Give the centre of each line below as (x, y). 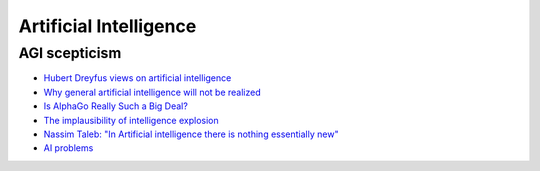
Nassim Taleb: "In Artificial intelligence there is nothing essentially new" (191, 134)
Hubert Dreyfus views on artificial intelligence (137, 78)
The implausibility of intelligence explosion (131, 120)
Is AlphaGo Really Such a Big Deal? (116, 106)
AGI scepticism (70, 53)
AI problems (68, 148)
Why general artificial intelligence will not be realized (152, 92)
